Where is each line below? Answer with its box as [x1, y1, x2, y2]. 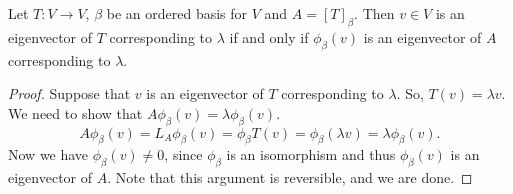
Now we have [8, 144, 89, 165]
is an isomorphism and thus [226, 144, 396, 165]
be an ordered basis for [106, 3, 248, 23]
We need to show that [8, 102, 143, 123]
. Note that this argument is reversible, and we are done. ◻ [107, 167, 473, 188]
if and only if [229, 26, 309, 47]
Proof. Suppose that [8, 83, 131, 104]
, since [164, 144, 203, 165]
